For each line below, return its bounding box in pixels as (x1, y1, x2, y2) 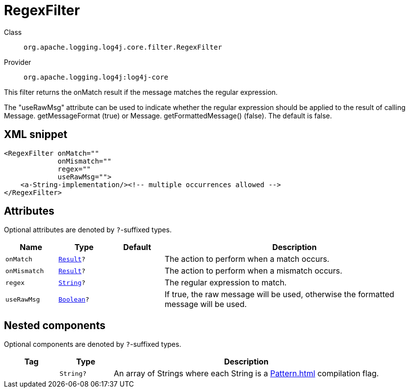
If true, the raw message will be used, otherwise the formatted (164, 289, 394, 300)
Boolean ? (58, 295, 89, 303)
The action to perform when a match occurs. (164, 254, 330, 264)
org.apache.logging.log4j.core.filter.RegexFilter (24, 43, 222, 51)
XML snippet (4, 128, 68, 141)
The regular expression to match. (164, 278, 287, 288)
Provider (4, 57, 31, 66)
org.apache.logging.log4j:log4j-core (24, 73, 169, 81)
